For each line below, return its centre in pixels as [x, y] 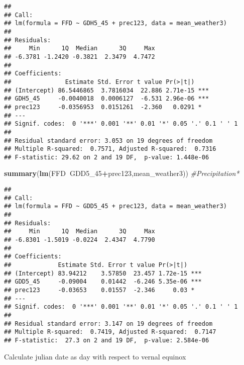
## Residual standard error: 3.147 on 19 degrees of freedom [108, 324]
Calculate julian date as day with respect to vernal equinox [95, 356]
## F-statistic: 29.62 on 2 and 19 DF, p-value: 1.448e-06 [107, 157]
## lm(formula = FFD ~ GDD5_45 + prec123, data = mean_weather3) [115, 206]
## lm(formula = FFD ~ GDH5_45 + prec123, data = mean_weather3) [115, 23]
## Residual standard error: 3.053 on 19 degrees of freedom [108, 141]
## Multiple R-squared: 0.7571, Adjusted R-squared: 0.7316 [110, 149]
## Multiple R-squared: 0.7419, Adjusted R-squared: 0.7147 [110, 332]
